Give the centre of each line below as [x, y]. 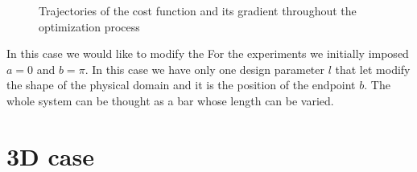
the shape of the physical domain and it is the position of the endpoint [181, 85]
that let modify [373, 69]
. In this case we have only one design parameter [204, 69]
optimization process [89, 26]
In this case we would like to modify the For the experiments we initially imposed [208, 53]
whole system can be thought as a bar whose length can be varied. [170, 100]
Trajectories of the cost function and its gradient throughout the [198, 10]
